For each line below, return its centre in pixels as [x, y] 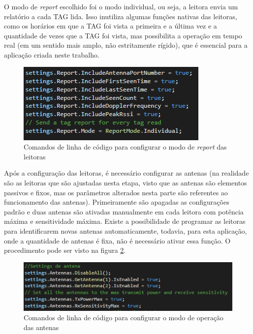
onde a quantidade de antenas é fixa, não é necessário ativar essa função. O [117, 240]
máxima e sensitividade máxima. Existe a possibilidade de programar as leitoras [125, 221]
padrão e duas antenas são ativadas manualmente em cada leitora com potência [124, 211]
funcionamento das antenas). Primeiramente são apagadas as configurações [117, 202]
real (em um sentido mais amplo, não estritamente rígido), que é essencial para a [126, 45]
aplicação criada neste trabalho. [52, 54]
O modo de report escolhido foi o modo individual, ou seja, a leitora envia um [121, 6]
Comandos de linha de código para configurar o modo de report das [125, 147]
